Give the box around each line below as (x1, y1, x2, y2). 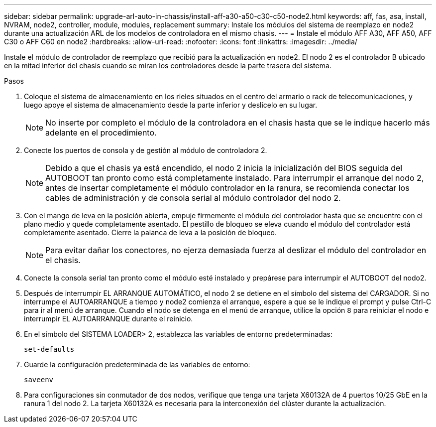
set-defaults (24, 345, 75, 353)
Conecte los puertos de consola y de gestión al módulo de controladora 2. (24, 146, 267, 154)
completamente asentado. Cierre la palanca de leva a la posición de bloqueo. (24, 228, 277, 237)
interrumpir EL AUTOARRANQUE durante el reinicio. (24, 314, 193, 323)
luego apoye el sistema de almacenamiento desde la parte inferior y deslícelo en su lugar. (24, 101, 318, 109)
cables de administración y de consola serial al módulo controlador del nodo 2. (45, 193, 341, 203)
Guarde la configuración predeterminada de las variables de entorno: (24, 360, 250, 369)
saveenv (24, 376, 54, 384)
